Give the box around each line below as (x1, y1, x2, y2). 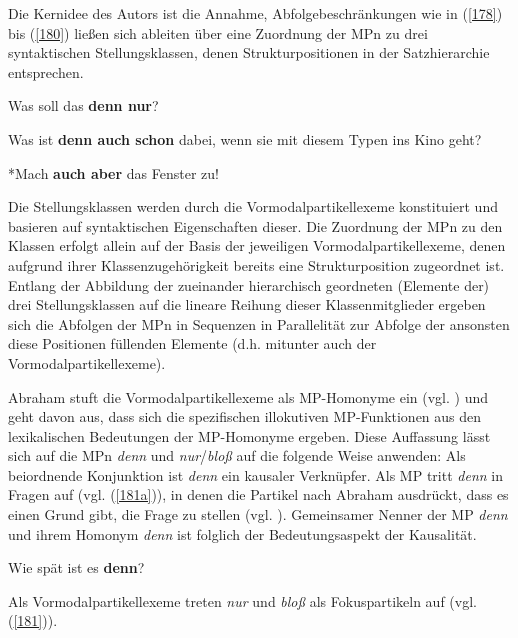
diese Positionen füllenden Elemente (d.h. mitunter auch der (8, 333, 377, 354)
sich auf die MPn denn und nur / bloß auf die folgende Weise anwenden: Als (8, 445, 466, 466)
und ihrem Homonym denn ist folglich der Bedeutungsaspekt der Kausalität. (8, 523, 477, 544)
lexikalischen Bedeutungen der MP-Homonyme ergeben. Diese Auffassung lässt (8, 425, 491, 446)
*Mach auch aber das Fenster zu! (8, 162, 219, 183)
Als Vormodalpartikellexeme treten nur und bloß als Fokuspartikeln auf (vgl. (8, 590, 477, 611)
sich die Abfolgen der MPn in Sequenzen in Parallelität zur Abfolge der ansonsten (8, 313, 510, 334)
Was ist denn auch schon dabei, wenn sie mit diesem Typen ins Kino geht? (8, 128, 482, 149)
